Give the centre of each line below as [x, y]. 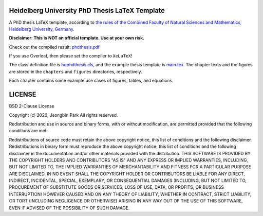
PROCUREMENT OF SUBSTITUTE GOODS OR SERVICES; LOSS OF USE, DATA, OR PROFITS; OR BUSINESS [116, 187]
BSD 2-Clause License [32, 106]
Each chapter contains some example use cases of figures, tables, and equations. [91, 81]
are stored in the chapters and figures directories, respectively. [75, 72]
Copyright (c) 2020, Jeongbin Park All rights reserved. [64, 115]
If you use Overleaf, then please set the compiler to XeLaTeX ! [71, 56]
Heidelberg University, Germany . [42, 29]
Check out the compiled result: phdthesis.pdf [54, 47]
